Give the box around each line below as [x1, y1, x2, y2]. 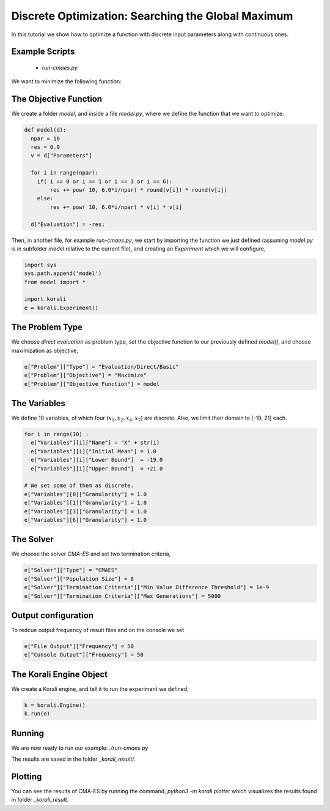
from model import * [24, 279, 86, 285]
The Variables [11, 398, 65, 409]
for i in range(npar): [31, 169, 99, 176]
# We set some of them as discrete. [24, 482, 134, 489]
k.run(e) [24, 711, 51, 717]
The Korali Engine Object [11, 669, 108, 679]
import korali [24, 296, 67, 303]
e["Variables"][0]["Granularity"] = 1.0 [24, 491, 147, 497]
